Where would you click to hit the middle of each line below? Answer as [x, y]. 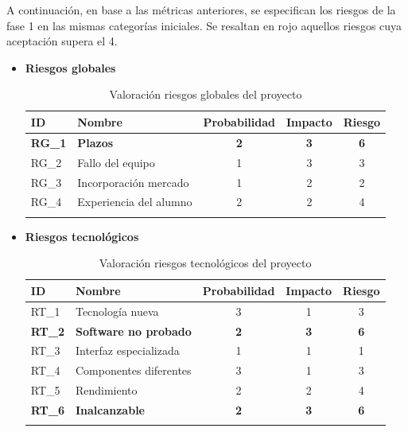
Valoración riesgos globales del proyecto [206, 94]
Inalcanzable [110, 409]
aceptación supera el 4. [62, 41]
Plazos [95, 142]
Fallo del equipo [116, 162]
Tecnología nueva [117, 311]
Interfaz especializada [127, 350]
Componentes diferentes [133, 370]
